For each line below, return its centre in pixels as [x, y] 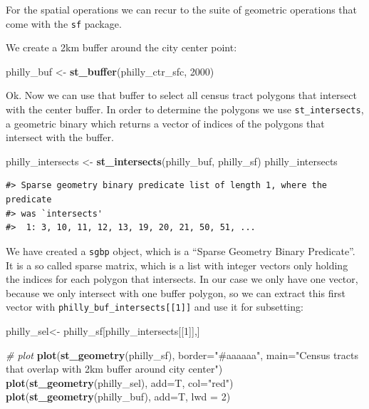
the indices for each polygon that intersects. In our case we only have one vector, [182, 279]
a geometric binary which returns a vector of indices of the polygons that [165, 123]
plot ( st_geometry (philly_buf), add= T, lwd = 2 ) [118, 397]
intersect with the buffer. [60, 137]
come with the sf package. [64, 23]
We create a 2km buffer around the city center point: [121, 47]
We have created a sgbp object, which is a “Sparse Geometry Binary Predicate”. [181, 250]
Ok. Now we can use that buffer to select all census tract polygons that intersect [181, 95]
